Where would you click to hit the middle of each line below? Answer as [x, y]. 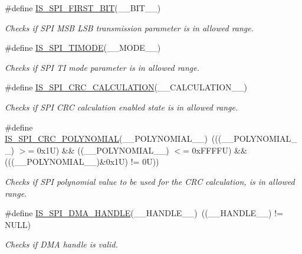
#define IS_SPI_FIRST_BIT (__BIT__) [83, 8]
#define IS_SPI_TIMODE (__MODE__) [83, 48]
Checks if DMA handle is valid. [61, 244]
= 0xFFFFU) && [215, 150]
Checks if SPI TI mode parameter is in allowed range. [102, 67]
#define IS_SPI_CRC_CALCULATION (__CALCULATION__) [126, 87]
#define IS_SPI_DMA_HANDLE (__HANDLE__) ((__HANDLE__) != [144, 213]
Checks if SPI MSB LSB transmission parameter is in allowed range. [129, 27]
